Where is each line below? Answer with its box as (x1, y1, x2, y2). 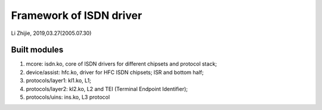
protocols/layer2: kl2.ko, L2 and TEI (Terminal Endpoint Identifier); (26, 85, 188, 92)
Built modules (11, 45, 64, 55)
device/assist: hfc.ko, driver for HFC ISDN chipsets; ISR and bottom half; (26, 69, 204, 76)
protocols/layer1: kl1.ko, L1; (26, 77, 92, 84)
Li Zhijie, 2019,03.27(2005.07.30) (11, 30, 92, 37)
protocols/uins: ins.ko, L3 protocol (26, 93, 110, 101)
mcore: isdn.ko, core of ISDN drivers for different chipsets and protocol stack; (26, 60, 217, 67)
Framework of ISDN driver (11, 9, 143, 22)
